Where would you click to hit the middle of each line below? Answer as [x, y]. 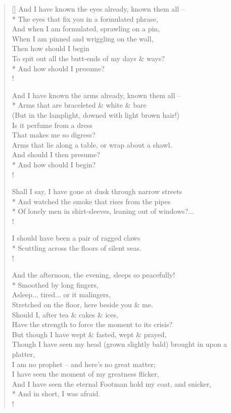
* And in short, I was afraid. [56, 394]
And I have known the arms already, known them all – [97, 95]
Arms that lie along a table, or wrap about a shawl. [92, 144]
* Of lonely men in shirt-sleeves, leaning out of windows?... [103, 211]
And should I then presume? [56, 154]
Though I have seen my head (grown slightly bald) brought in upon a [120, 344]
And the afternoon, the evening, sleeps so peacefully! [94, 275]
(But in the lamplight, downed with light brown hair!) [96, 114]
